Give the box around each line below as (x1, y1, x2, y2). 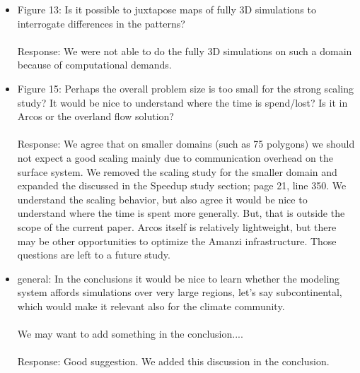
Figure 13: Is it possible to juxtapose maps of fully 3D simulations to (17, 2, 316, 16)
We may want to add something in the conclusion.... (17, 326, 243, 341)
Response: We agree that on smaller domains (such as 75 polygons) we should (17, 136, 355, 151)
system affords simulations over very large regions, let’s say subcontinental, (17, 285, 342, 300)
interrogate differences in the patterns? (17, 16, 185, 30)
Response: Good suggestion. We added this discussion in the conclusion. (17, 354, 330, 369)
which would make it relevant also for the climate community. (17, 298, 285, 313)
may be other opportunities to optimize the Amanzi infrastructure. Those (17, 233, 337, 248)
